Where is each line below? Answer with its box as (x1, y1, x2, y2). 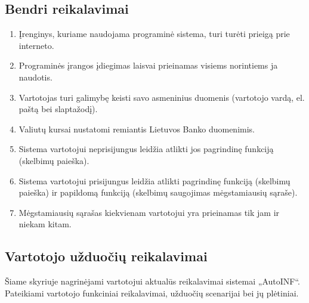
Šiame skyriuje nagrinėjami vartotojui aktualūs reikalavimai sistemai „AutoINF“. (5, 275, 300, 287)
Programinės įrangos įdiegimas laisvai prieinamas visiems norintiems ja (18, 59, 278, 72)
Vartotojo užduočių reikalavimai (5, 247, 208, 265)
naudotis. (18, 70, 52, 83)
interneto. (18, 39, 54, 51)
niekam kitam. (18, 218, 72, 230)
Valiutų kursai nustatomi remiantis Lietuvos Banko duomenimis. (18, 122, 255, 135)
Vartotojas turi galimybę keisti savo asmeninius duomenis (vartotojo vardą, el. (18, 91, 305, 103)
